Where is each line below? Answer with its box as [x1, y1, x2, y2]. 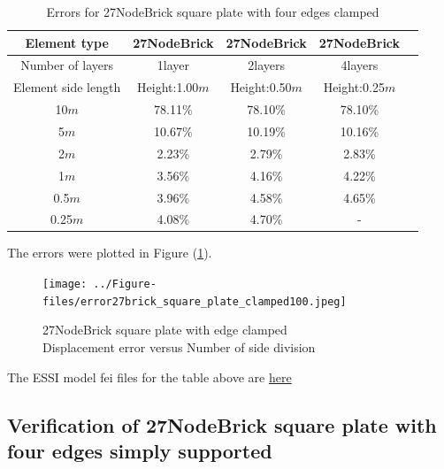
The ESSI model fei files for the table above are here [7, 367, 292, 386]
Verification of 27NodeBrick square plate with [7, 411, 437, 438]
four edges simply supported [7, 436, 272, 464]
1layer [157, 56, 189, 74]
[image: [42, 278, 88, 291]
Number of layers [20, 56, 113, 74]
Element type [25, 33, 109, 51]
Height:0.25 [323, 78, 385, 96]
